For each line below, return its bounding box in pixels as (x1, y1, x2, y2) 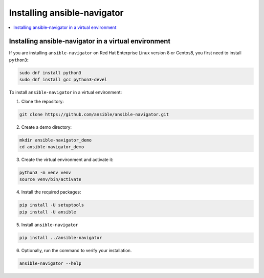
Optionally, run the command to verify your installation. (21, 247, 132, 253)
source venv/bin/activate (19, 177, 82, 182)
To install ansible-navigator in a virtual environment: (9, 90, 122, 95)
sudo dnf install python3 (19, 70, 82, 75)
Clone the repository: (21, 98, 64, 104)
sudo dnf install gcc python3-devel (19, 77, 108, 83)
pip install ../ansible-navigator (19, 235, 102, 240)
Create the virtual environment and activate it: (21, 157, 113, 162)
